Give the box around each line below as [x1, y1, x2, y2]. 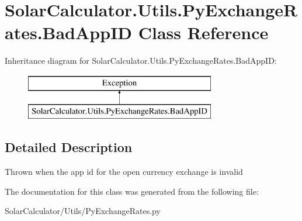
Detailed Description [5, 138, 133, 156]
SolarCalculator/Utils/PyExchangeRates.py [5, 205, 161, 217]
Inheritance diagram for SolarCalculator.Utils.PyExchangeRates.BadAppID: [5, 54, 277, 67]
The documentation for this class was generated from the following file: [5, 185, 259, 197]
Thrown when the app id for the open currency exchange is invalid [5, 165, 243, 178]
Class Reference [138, 20, 269, 44]
